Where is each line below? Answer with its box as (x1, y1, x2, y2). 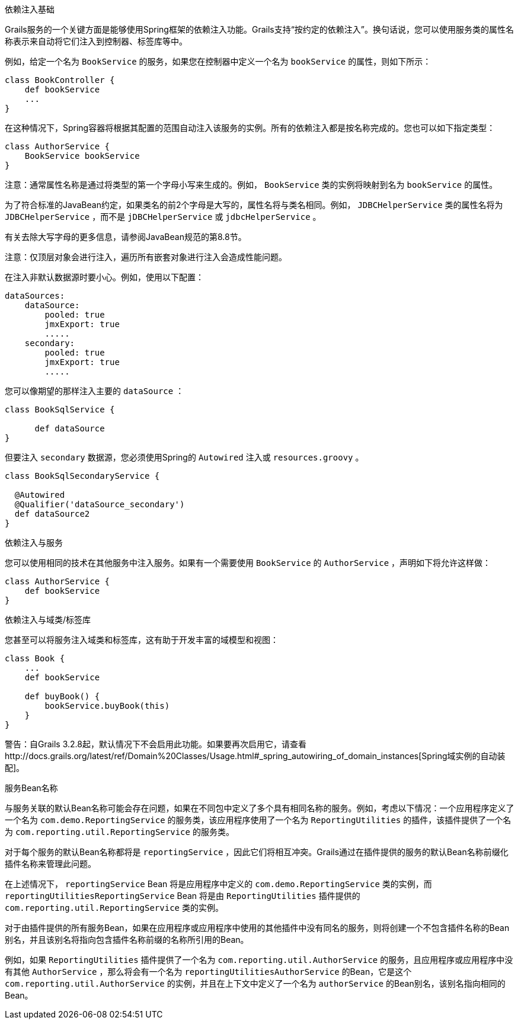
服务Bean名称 (5, 783, 58, 793)
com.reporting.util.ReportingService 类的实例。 (5, 903, 223, 913)
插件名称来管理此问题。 (5, 859, 96, 869)
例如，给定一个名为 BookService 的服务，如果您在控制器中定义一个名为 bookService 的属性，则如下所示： (5, 56, 431, 66)
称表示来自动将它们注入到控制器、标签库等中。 (5, 36, 187, 46)
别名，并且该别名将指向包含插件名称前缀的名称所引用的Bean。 (5, 935, 249, 945)
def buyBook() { (24, 692, 100, 701)
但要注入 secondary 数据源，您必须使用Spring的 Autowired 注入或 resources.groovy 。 (5, 452, 364, 462)
